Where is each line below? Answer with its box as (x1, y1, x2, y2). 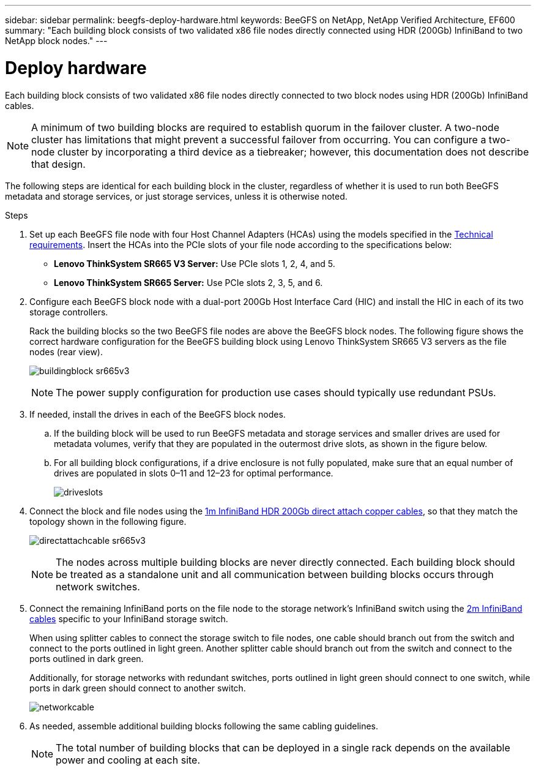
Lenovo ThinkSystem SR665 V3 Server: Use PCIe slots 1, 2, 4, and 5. (54, 258, 335, 269)
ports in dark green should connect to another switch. (29, 682, 246, 693)
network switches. (56, 580, 140, 593)
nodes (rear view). (29, 346, 103, 357)
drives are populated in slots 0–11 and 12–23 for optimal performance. (54, 467, 333, 478)
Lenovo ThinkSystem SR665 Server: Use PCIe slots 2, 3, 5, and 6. (54, 277, 323, 288)
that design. (31, 157, 86, 170)
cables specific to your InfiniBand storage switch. (29, 613, 228, 624)
